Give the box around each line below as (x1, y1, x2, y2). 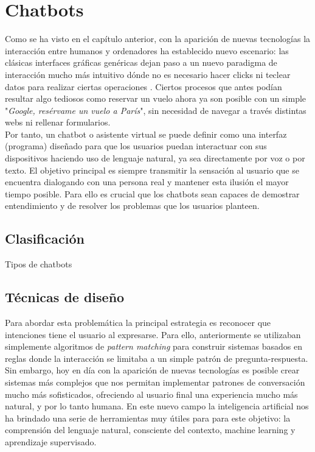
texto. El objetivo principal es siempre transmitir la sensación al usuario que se (5, 163, 299, 176)
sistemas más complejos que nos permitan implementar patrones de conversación (5, 376, 305, 388)
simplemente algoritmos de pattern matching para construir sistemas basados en (5, 340, 302, 353)
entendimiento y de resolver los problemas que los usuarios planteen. (5, 199, 260, 212)
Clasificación (5, 229, 85, 248)
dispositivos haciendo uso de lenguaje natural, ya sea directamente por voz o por (5, 152, 305, 164)
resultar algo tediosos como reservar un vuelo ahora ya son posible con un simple (5, 92, 306, 105)
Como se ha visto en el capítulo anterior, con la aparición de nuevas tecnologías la (5, 32, 311, 45)
